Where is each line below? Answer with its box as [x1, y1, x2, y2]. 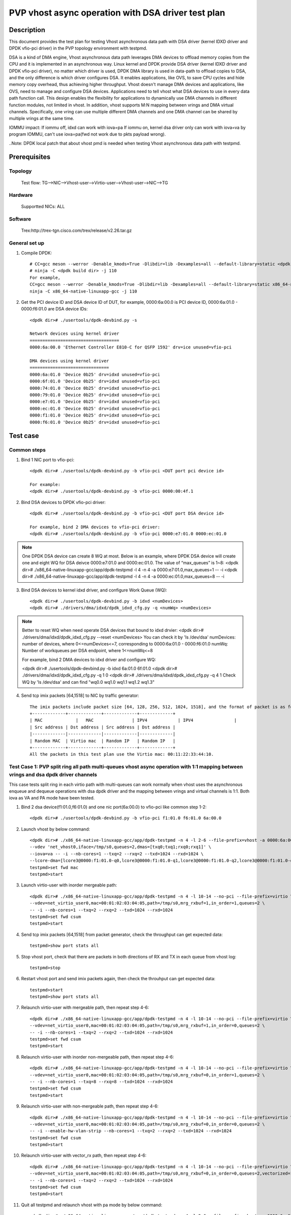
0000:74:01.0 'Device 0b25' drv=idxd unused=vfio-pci [30, 385, 160, 391]
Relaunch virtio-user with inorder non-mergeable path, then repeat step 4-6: [21, 1054, 174, 1059]
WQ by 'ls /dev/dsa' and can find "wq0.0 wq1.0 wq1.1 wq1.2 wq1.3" [22, 679, 155, 685]
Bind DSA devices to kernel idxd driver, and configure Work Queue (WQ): [21, 587, 167, 593]
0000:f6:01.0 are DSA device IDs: [21, 306, 88, 312]
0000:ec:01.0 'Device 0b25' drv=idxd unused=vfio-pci [30, 406, 160, 411]
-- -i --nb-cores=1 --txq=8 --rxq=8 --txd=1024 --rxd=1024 [30, 1079, 173, 1084]
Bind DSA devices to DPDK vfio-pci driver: [21, 499, 106, 505]
